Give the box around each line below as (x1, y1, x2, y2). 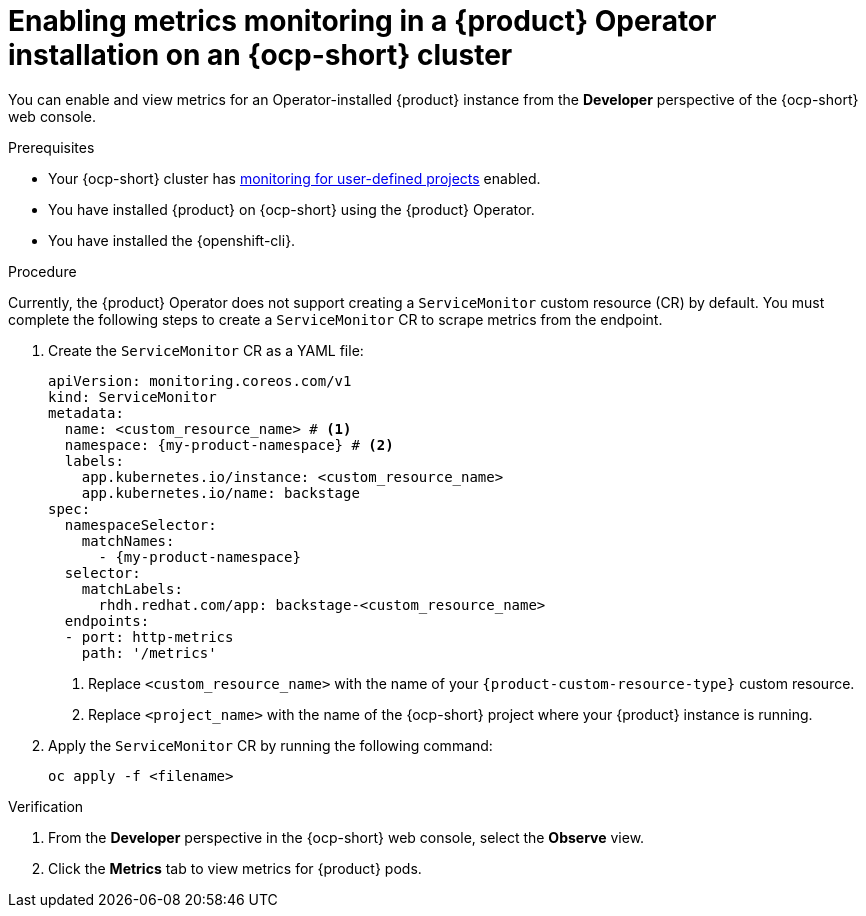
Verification (8, 797, 84, 815)
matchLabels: (81, 580, 183, 597)
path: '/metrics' (81, 644, 217, 661)
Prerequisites (8, 138, 95, 156)
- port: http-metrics (64, 628, 234, 645)
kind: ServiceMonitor (48, 388, 217, 405)
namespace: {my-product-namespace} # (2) (64, 436, 394, 453)
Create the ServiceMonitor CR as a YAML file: (48, 341, 364, 359)
